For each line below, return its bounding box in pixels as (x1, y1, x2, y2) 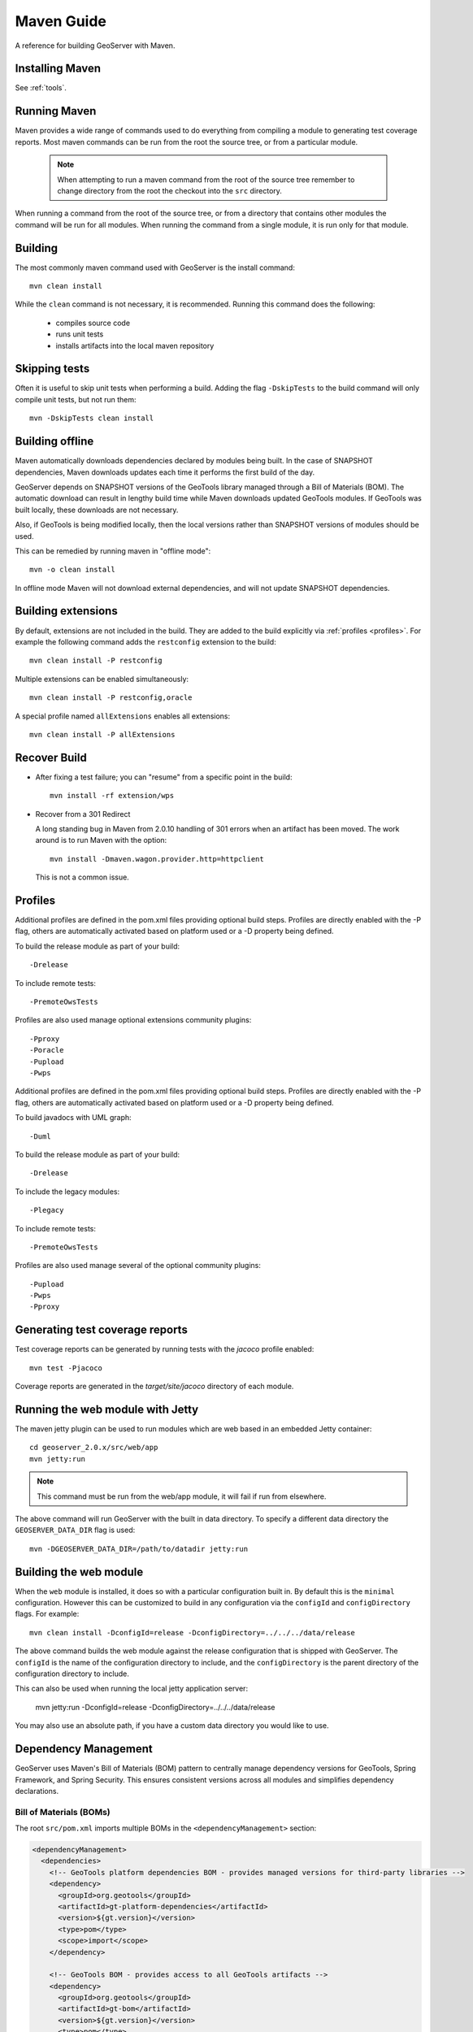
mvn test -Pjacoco (29, 1363, 103, 1373)
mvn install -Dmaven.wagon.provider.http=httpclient (50, 854, 264, 863)
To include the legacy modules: (15, 1187, 120, 1196)
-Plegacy (29, 1205, 64, 1215)
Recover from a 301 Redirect (35, 809, 131, 818)
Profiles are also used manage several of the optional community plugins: (15, 1261, 262, 1270)
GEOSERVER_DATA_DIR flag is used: (15, 1525, 136, 1535)
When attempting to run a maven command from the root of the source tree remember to (57, 175, 355, 185)
